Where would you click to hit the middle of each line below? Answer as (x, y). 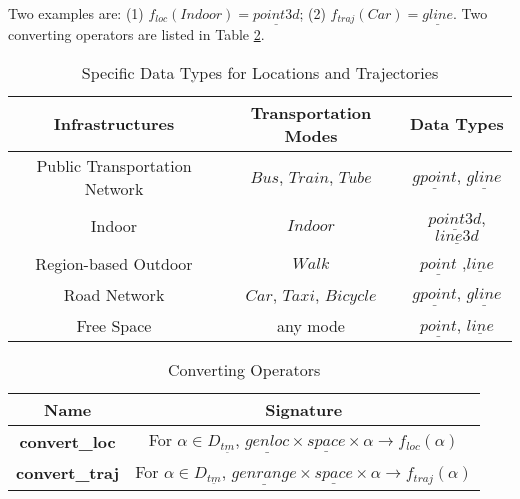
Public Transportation (114, 165)
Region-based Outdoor (114, 263)
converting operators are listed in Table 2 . (136, 34)
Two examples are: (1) (76, 13)
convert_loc (67, 441)
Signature (304, 410)
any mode (310, 325)
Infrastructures (114, 124)
